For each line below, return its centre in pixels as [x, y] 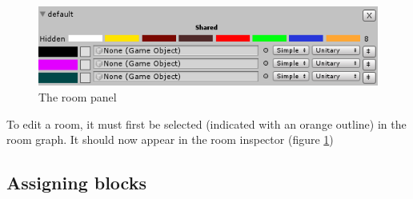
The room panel [78, 97]
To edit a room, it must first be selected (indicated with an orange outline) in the [206, 123]
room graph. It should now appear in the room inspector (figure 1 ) [170, 139]
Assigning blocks [76, 183]
